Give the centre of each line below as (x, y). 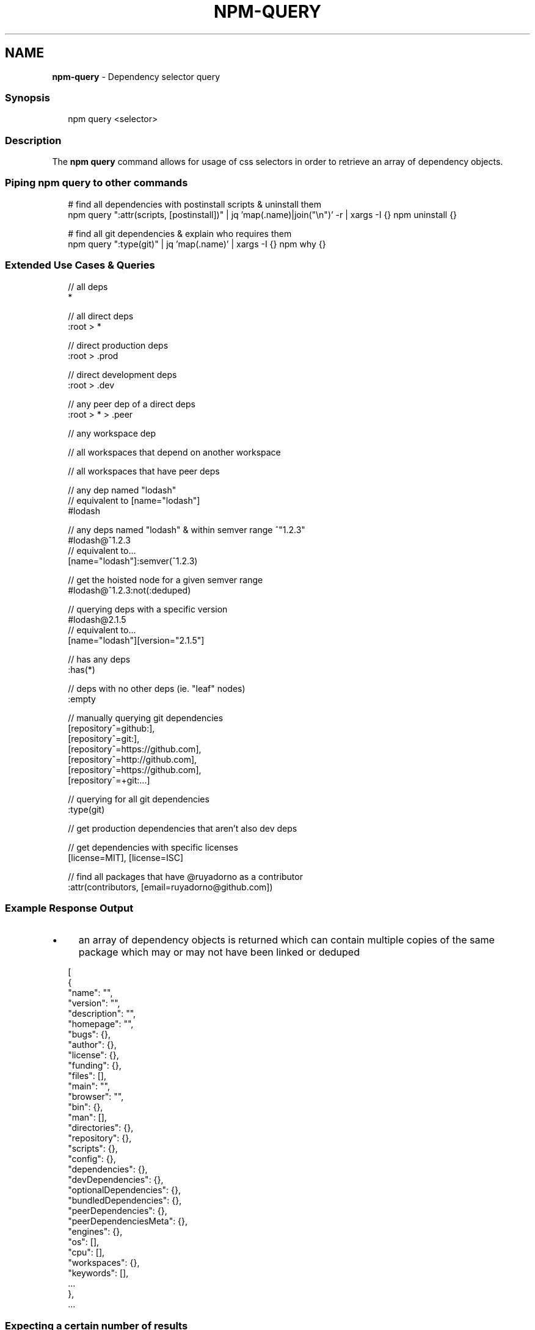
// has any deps (99, 659)
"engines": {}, (95, 1232)
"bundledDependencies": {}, (125, 1201)
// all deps (88, 286)
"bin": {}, (86, 1107)
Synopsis (27, 97)
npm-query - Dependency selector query (136, 76)
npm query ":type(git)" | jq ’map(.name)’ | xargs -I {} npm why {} (197, 244)
